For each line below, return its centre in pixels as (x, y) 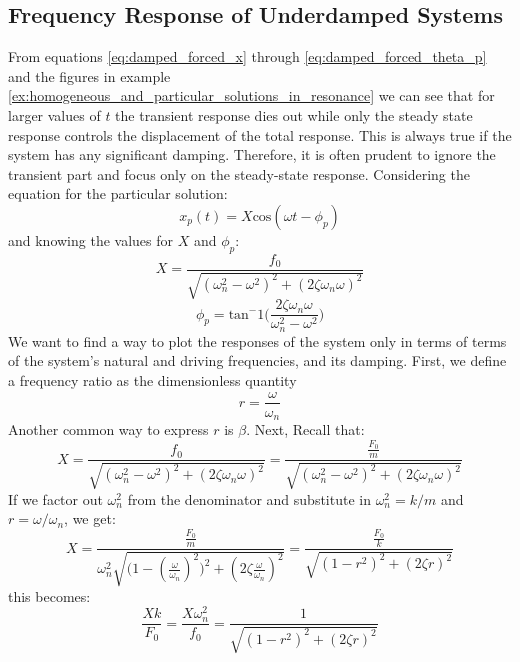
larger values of (54, 114)
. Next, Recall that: (305, 429)
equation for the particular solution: (118, 193)
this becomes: (49, 595)
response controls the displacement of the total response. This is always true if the (260, 134)
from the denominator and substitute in (249, 498)
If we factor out (55, 498)
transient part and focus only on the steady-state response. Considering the (239, 173)
